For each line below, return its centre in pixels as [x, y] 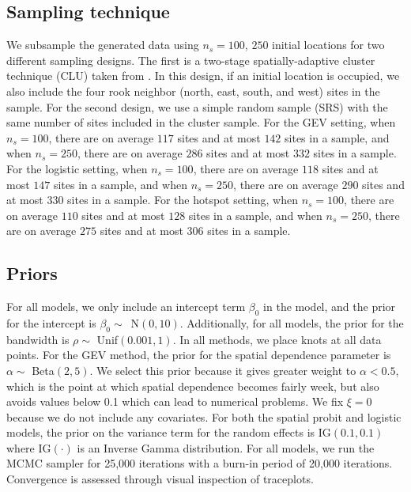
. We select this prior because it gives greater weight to [223, 370]
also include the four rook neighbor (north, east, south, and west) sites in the [193, 91]
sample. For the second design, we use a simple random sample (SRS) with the [197, 106]
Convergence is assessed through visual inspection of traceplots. [160, 479]
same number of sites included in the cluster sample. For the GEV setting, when [201, 122]
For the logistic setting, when [77, 168]
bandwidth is [38, 339]
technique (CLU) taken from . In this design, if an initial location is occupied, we [203, 76]
